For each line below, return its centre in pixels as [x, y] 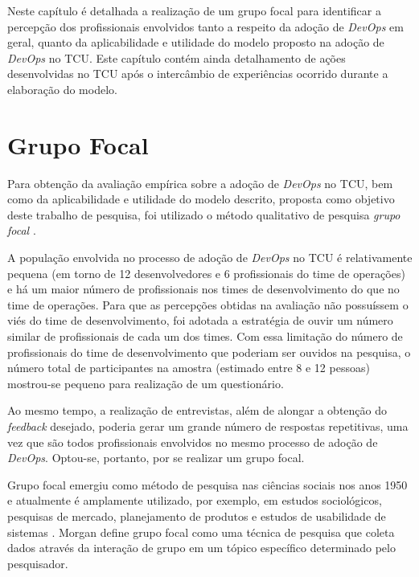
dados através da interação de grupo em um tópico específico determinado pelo [201, 548]
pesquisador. [38, 563]
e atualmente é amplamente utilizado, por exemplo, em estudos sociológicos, [195, 500]
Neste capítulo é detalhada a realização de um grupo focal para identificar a [194, 10]
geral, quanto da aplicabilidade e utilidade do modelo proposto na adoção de [196, 42]
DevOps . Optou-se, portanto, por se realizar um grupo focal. [156, 458]
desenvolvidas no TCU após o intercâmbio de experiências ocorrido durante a [198, 74]
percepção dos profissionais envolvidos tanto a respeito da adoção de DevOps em [205, 26]
